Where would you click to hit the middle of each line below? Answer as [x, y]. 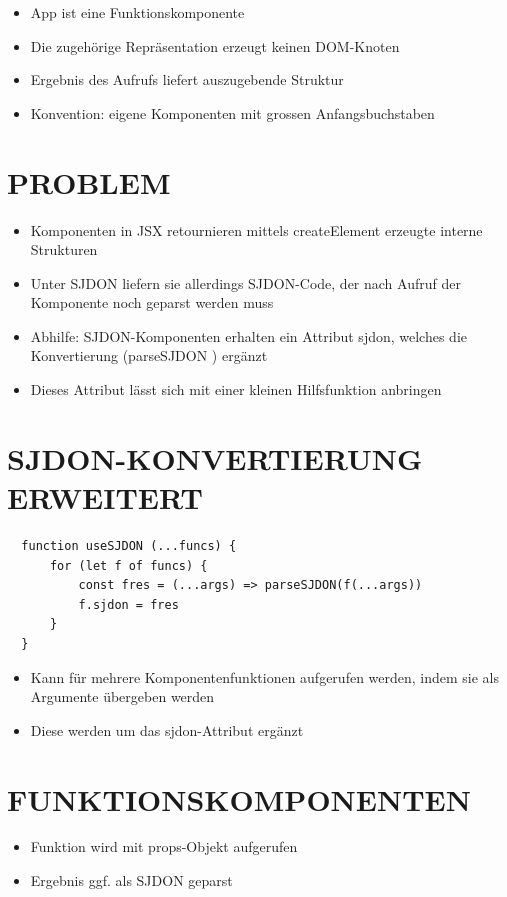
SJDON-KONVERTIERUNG [215, 457]
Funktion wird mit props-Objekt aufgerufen [164, 846]
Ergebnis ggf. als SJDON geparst [131, 880]
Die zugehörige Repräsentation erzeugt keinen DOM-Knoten [215, 45]
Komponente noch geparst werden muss [152, 302]
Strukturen [64, 249]
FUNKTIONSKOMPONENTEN [239, 798]
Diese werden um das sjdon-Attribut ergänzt [167, 729]
